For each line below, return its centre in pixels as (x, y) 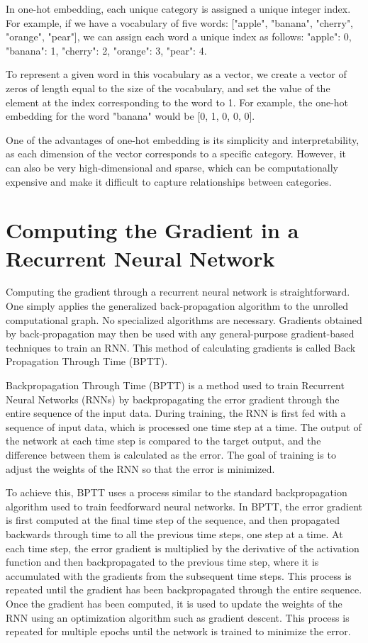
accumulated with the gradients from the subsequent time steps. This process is (179, 575)
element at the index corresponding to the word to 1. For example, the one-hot (177, 102)
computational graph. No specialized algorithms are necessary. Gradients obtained (184, 319)
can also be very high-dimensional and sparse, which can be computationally (172, 167)
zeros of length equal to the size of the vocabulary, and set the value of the (168, 88)
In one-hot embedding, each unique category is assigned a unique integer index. (178, 9)
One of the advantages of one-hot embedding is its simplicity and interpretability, (183, 139)
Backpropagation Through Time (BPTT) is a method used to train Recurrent (175, 385)
